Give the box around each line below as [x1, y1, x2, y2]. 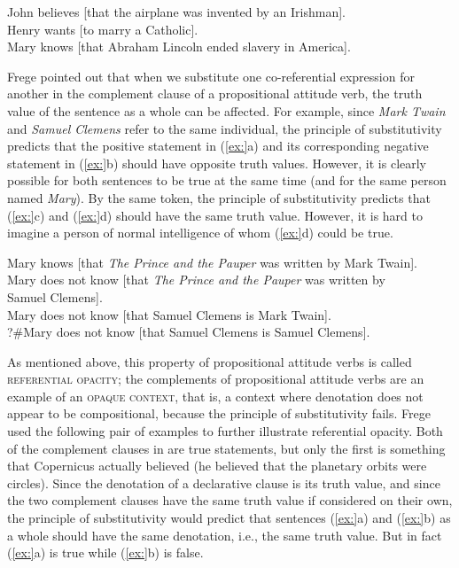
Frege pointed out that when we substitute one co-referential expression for [7, 66, 415, 85]
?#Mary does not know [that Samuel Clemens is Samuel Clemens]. [7, 323, 370, 341]
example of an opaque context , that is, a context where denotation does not [7, 386, 424, 405]
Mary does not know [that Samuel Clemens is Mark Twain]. [7, 305, 331, 323]
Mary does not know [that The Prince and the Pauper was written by [7, 270, 385, 289]
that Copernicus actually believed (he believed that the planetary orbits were [7, 456, 427, 475]
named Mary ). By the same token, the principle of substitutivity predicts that [7, 188, 431, 206]
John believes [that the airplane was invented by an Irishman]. [7, 3, 346, 20]
